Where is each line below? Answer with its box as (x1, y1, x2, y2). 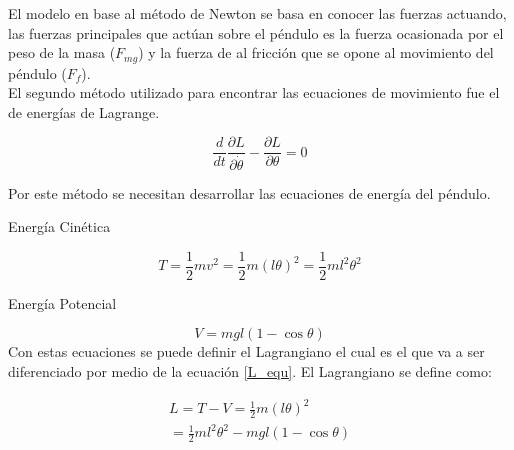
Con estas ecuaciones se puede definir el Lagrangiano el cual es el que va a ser (8, 341, 485, 362)
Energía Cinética (8, 216, 111, 237)
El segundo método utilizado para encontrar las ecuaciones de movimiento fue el (8, 82, 500, 103)
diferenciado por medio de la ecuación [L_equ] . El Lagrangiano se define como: (8, 360, 492, 381)
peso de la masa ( (8, 42, 116, 63)
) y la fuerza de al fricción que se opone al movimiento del (138, 42, 494, 63)
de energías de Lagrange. (8, 101, 160, 122)
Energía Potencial (8, 292, 117, 313)
